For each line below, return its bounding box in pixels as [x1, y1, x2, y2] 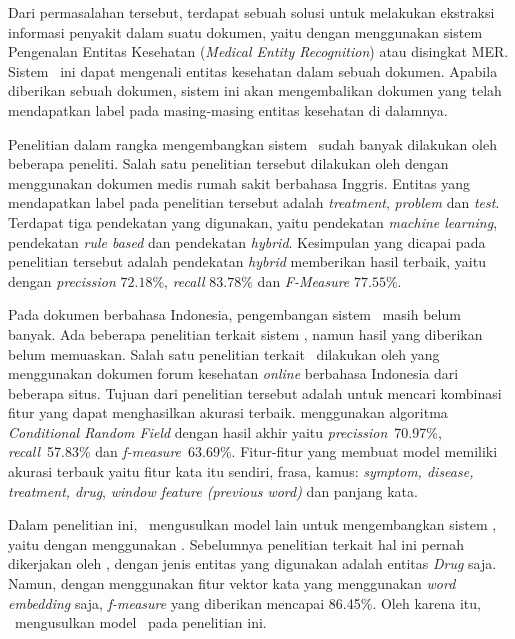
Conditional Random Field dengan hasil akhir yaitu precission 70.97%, [8, 421, 442, 442]
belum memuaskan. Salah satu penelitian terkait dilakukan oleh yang [8, 343, 440, 364]
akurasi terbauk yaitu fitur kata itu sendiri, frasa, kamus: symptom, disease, [8, 461, 474, 482]
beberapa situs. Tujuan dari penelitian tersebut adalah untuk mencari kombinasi [8, 382, 502, 403]
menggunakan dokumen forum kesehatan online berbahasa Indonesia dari [8, 363, 459, 384]
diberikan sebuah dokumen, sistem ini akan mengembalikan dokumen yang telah [8, 80, 502, 101]
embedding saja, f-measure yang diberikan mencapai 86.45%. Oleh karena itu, [8, 592, 481, 613]
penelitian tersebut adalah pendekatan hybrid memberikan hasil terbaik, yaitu [8, 251, 486, 272]
